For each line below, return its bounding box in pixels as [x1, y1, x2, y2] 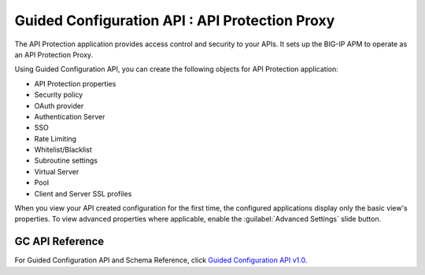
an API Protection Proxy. [14, 49, 94, 59]
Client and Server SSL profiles [34, 189, 132, 198]
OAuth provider [34, 101, 84, 110]
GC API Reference [14, 235, 105, 248]
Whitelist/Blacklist [34, 145, 92, 155]
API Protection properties [34, 79, 116, 88]
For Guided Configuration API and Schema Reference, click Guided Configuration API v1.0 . [14, 255, 308, 265]
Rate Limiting [34, 134, 77, 143]
